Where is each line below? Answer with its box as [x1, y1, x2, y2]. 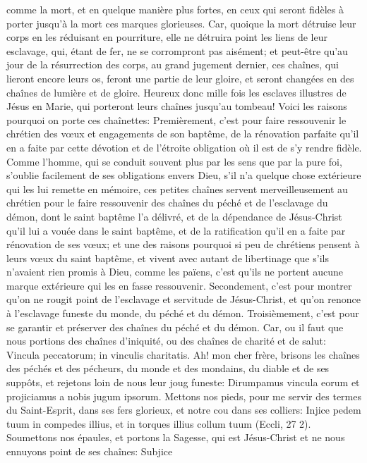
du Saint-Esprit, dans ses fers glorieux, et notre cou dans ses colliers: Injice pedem [6, 402, 361, 417]
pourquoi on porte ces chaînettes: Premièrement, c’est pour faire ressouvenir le [6, 112, 347, 127]
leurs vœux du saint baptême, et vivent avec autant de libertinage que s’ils [6, 250, 329, 265]
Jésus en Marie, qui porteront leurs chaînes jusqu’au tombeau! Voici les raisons [6, 99, 347, 113]
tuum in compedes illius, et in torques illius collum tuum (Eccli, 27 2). [6, 416, 311, 431]
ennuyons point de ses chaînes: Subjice [6, 444, 173, 458]
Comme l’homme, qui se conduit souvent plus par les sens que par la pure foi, [6, 154, 342, 168]
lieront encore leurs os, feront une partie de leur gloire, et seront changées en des [6, 70, 354, 85]
